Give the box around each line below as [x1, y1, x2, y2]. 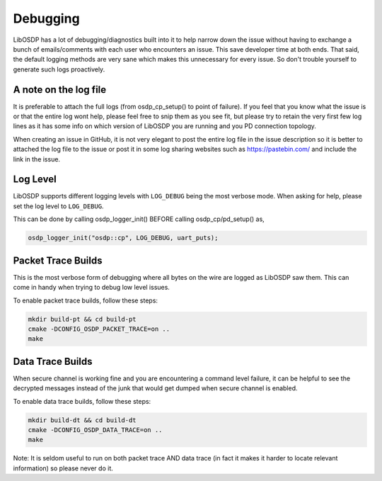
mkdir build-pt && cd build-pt [28, 315, 137, 323]
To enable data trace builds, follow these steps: [13, 397, 151, 405]
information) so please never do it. [13, 464, 113, 472]
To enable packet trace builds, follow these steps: [13, 296, 158, 305]
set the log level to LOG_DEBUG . [13, 202, 104, 210]
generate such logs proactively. [13, 64, 105, 74]
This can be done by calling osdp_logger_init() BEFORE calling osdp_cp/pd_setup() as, [13, 215, 265, 223]
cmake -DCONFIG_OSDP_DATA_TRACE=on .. [28, 426, 163, 434]
